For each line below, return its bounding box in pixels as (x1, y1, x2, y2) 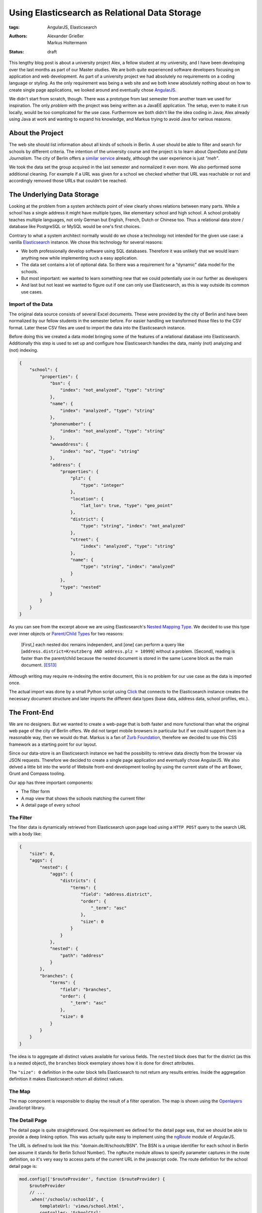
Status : (9, 49, 24, 54)
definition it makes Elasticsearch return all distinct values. (9, 1076, 124, 1082)
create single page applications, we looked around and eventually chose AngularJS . (9, 87, 177, 93)
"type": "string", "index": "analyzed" (80, 564, 176, 570)
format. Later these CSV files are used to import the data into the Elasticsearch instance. (9, 325, 186, 330)
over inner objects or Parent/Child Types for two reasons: (9, 631, 124, 637)
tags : (9, 24, 20, 30)
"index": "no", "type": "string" (60, 448, 140, 454)
